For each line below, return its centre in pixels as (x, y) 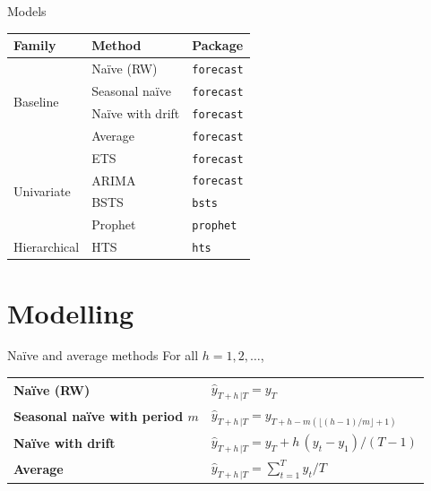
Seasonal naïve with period (99, 416)
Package (218, 45)
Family (35, 45)
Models (27, 11)
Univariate (42, 190)
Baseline (36, 102)
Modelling (71, 312)
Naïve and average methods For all (103, 355)
